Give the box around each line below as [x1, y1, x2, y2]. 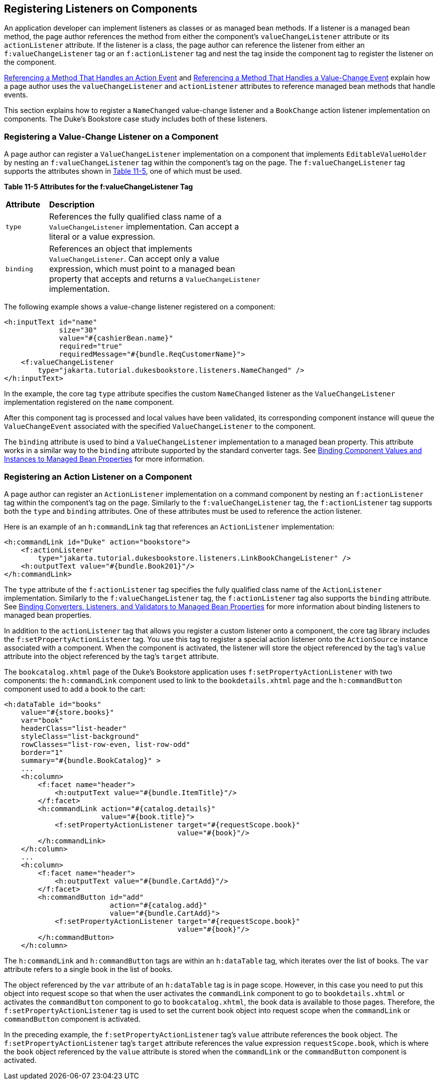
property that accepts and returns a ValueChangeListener [49, 274, 260, 284]
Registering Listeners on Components [4, 3, 198, 15]
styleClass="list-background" [21, 732, 139, 740]
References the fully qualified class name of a [49, 211, 222, 222]
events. [4, 90, 28, 99]
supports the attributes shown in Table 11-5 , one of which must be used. [4, 167, 242, 176]
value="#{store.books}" [21, 708, 114, 716]
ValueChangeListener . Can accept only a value [49, 254, 220, 264]
